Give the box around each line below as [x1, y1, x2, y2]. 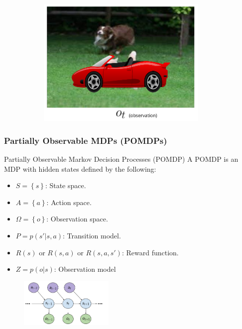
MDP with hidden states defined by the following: [4, 163, 156, 174]
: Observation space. [46, 214, 108, 224]
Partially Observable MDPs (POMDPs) [4, 134, 167, 146]
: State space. [45, 180, 86, 191]
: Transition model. [63, 230, 121, 241]
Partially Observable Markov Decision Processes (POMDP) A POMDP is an [4, 154, 239, 164]
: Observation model [54, 264, 116, 274]
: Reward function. [121, 247, 179, 257]
